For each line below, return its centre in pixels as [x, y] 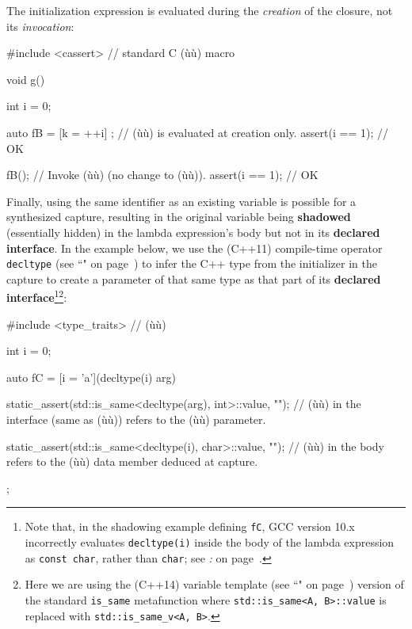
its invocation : [40, 26]
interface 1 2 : [37, 296]
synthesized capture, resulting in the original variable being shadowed [179, 217]
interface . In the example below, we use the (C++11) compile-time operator [195, 248]
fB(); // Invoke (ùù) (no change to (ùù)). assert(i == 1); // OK [162, 175]
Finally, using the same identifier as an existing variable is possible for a [181, 201]
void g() [26, 79]
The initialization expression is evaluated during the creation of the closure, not [200, 10]
